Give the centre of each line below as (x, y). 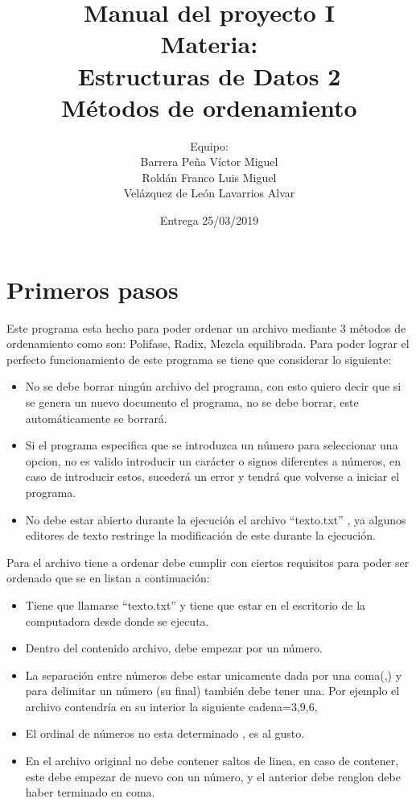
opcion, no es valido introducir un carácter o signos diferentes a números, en (213, 460)
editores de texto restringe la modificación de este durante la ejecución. (200, 535)
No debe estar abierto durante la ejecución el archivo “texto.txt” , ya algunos (216, 519)
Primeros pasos (93, 289)
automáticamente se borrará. (96, 418)
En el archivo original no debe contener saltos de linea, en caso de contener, (212, 761)
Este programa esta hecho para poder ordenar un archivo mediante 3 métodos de (206, 327)
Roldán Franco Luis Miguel (209, 177)
